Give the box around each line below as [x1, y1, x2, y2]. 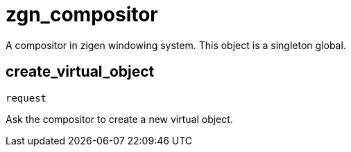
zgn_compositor [6, 3, 158, 26]
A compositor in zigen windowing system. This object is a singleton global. [6, 39, 346, 51]
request [6, 92, 47, 104]
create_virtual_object [6, 63, 155, 81]
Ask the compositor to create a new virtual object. [6, 113, 233, 125]
